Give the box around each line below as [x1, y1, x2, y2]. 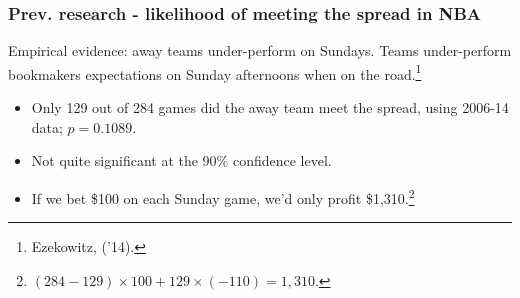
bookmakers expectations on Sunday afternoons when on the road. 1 [8, 60, 422, 84]
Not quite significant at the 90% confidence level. [31, 150, 332, 171]
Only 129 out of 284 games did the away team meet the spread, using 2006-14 [31, 97, 509, 118]
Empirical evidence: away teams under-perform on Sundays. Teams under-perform [8, 40, 512, 61]
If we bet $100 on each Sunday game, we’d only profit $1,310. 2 [31, 184, 415, 208]
